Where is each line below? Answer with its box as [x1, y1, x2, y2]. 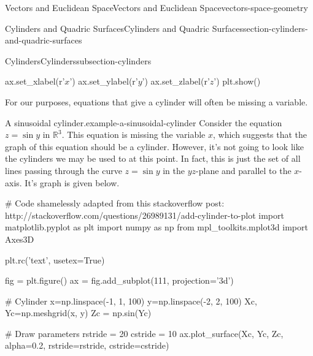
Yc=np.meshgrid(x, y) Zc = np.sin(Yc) [5, 306, 152, 319]
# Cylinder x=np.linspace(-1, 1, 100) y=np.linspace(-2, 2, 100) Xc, [5, 294, 257, 307]
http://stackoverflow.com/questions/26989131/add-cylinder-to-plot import [5, 208, 284, 221]
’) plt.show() [214, 75, 261, 88]
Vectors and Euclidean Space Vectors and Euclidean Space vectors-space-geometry [5, 1, 308, 13]
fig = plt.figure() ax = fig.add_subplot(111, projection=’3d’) [5, 274, 234, 287]
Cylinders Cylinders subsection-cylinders [5, 54, 152, 67]
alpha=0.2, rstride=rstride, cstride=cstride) [5, 339, 169, 352]
